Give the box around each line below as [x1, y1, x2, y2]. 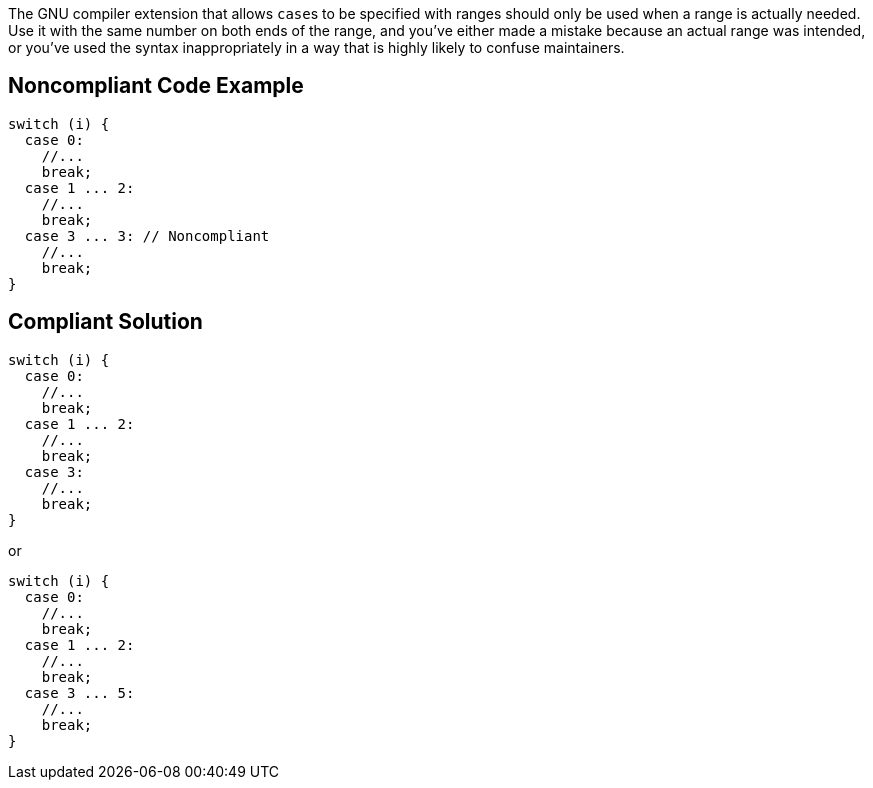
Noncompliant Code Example [8, 73, 304, 99]
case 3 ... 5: [24, 684, 135, 701]
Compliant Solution [8, 309, 203, 335]
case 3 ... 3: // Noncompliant [24, 227, 270, 244]
